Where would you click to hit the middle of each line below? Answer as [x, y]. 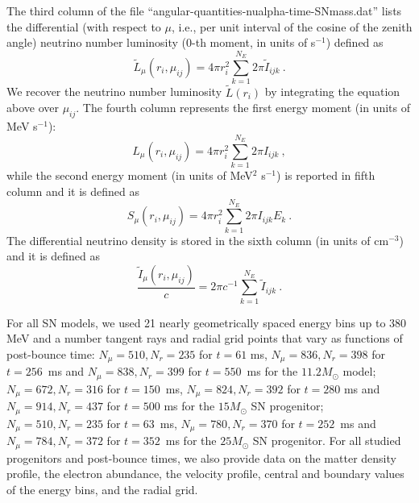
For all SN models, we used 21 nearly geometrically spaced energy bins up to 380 [207, 322]
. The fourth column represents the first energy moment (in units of [243, 108]
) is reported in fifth [326, 175]
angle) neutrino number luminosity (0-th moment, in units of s [161, 42]
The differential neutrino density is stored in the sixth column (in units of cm [198, 240]
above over [33, 108]
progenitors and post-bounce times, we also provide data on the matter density [201, 457]
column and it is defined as [73, 191]
